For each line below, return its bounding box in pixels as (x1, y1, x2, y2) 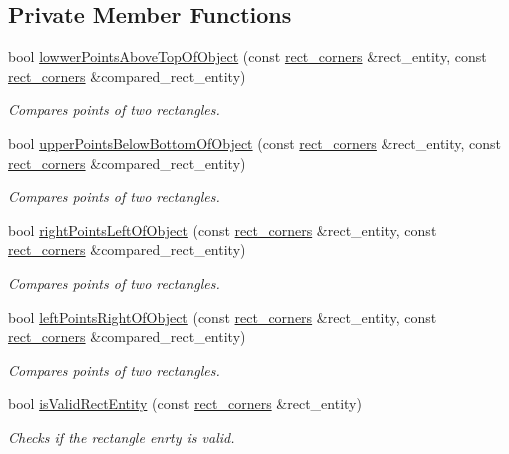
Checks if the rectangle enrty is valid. (8, 426, 235, 447)
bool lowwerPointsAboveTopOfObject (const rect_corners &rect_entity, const (8, 46, 487, 67)
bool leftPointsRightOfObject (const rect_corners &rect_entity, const (8, 306, 437, 327)
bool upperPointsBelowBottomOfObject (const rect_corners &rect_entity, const (8, 132, 502, 153)
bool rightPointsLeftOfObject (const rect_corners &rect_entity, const (8, 219, 437, 240)
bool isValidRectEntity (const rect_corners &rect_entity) (8, 393, 362, 414)
